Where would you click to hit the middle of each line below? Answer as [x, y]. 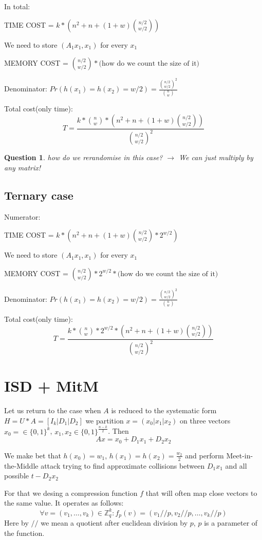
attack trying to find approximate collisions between [123, 465]
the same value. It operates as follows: [64, 503]
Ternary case [39, 195]
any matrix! [23, 167]
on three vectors [205, 420]
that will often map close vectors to [201, 493]
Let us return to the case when [53, 410]
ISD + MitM [51, 386]
